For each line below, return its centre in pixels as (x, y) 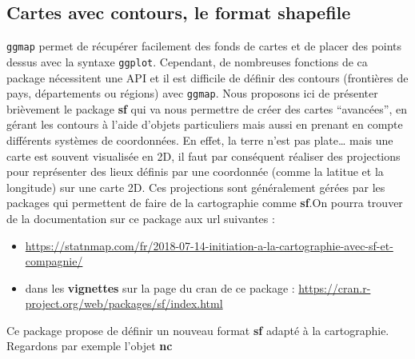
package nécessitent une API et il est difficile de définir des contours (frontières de (207, 77)
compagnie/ (54, 261)
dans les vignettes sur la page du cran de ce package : (160, 287)
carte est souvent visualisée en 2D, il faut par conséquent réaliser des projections (204, 156)
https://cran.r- (335, 287)
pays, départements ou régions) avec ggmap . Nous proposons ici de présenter (192, 93)
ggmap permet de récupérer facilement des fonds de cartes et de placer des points (204, 46)
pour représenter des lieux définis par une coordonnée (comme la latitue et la (195, 172)
